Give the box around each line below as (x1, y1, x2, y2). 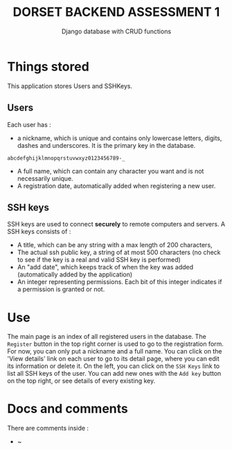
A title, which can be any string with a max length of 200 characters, (17, 241, 213, 249)
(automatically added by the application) (17, 270, 133, 278)
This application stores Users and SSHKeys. (7, 81, 133, 90)
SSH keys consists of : (7, 227, 71, 236)
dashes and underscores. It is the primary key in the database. (17, 141, 196, 149)
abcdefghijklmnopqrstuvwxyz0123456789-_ (7, 154, 126, 162)
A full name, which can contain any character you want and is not (17, 167, 204, 175)
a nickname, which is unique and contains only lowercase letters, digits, (17, 133, 222, 142)
